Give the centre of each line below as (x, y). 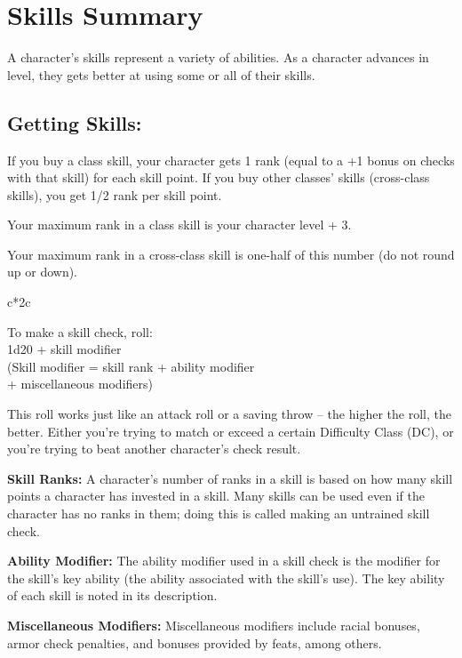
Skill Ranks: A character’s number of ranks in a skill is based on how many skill (230, 478)
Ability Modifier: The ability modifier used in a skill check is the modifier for (224, 561)
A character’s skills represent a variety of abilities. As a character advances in (218, 57)
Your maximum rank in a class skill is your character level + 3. (179, 225)
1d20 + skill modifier (64, 349)
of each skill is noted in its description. (112, 595)
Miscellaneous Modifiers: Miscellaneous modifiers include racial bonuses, (214, 625)
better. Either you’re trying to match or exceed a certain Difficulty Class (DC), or (231, 431)
